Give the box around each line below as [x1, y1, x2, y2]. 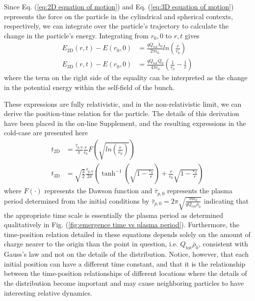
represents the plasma [167, 185, 232, 196]
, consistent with [198, 239, 248, 249]
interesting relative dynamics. [4, 287, 92, 298]
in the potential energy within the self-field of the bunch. [4, 82, 175, 92]
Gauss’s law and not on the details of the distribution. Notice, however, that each [4, 249, 249, 259]
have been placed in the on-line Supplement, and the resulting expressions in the [4, 118, 246, 128]
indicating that [204, 195, 249, 206]
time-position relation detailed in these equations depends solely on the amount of [4, 229, 251, 239]
